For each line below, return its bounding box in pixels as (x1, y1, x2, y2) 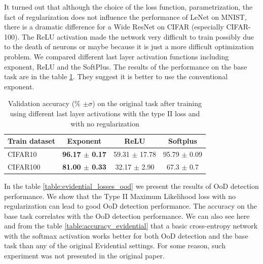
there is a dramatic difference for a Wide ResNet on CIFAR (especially (4, 21, 224, 32)
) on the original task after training (92, 98, 202, 109)
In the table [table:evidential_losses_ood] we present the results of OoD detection (4, 180, 259, 191)
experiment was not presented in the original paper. (4, 250, 165, 261)
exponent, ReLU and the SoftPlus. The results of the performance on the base (4, 61, 247, 72)
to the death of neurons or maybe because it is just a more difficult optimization (4, 41, 254, 52)
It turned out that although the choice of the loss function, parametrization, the (4, 2, 253, 12)
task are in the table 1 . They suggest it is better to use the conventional (4, 71, 228, 82)
